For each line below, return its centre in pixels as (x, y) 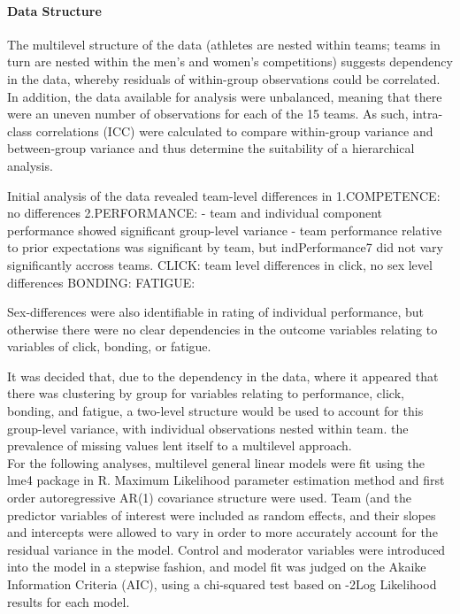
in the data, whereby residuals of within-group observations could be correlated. (224, 78)
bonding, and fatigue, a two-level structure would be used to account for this (215, 411)
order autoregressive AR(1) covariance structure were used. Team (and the (209, 498)
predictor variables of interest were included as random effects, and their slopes (222, 514)
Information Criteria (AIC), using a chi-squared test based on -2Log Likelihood (222, 584)
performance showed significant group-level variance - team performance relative (225, 230)
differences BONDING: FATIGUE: (101, 282)
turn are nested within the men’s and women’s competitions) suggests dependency (230, 61)
